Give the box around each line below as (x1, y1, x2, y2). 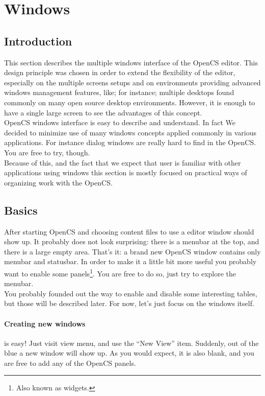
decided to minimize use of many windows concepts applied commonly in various (4, 127, 256, 137)
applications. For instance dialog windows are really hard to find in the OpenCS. (4, 137, 256, 148)
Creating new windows (4, 318, 86, 329)
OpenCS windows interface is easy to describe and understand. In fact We (4, 117, 235, 128)
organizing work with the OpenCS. (4, 177, 113, 188)
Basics (4, 202, 38, 218)
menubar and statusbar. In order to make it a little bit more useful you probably (4, 256, 257, 267)
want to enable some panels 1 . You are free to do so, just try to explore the (4, 266, 236, 278)
